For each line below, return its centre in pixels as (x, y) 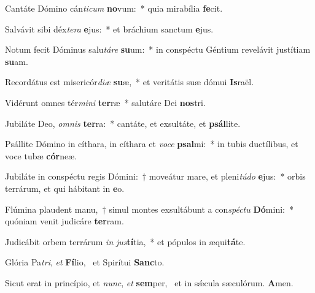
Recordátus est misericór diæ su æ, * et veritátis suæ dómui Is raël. (130, 82)
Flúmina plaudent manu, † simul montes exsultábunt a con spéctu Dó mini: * (149, 209)
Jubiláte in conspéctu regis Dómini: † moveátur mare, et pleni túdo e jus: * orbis (155, 176)
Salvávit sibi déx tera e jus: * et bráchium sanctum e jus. (109, 29)
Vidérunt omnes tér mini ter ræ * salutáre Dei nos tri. (105, 102)
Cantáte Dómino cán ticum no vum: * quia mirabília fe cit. (114, 8)
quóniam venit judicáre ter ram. (64, 221)
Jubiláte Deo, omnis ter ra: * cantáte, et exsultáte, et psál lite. (123, 123)
